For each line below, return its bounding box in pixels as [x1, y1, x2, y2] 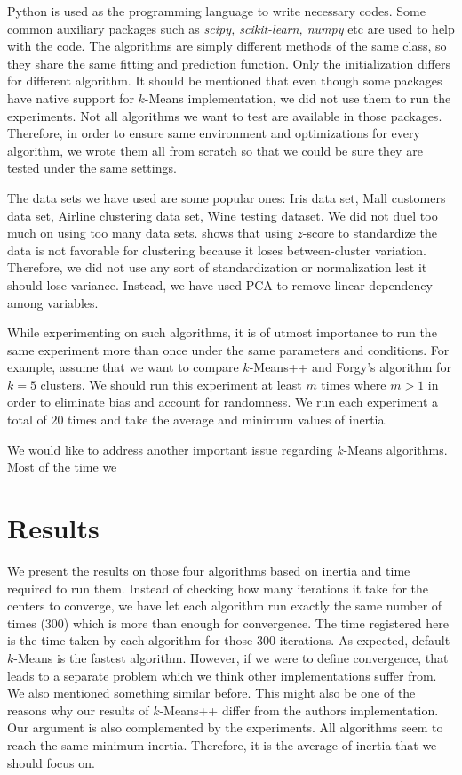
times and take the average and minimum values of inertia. [68, 410, 388, 429]
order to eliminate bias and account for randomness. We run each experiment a [7, 392, 439, 411]
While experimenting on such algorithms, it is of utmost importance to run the [7, 323, 437, 342]
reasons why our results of [7, 700, 149, 719]
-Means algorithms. [343, 440, 448, 458]
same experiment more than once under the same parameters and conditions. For [7, 340, 450, 359]
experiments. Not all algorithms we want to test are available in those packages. [7, 106, 442, 125]
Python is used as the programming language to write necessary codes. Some [7, 2, 426, 20]
